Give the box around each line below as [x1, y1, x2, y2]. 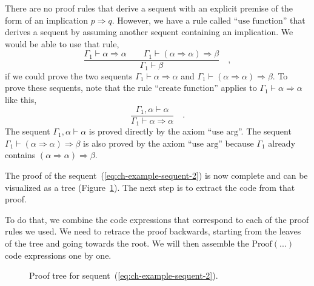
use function [238, 16, 283, 25]
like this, [5, 93, 37, 106]
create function [158, 84, 215, 93]
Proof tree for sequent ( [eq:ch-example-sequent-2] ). [29, 269, 218, 282]
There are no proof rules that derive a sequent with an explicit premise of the [5, 2, 293, 14]
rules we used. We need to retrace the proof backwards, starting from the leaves [5, 225, 301, 238]
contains [5, 148, 36, 161]
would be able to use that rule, [5, 37, 119, 50]
